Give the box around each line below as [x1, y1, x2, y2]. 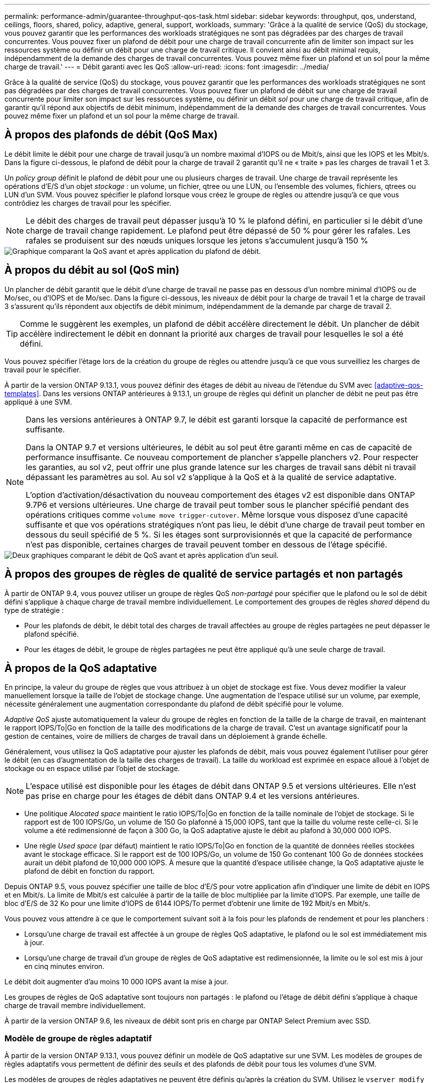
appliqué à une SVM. [4, 397, 72, 406]
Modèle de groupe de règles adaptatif [4, 1033, 152, 1043]
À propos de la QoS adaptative [4, 662, 157, 674]
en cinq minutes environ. [24, 962, 104, 971]
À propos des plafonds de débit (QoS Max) [4, 128, 218, 141]
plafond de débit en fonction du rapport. [24, 867, 155, 876]
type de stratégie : [4, 605, 64, 614]
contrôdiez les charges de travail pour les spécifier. [4, 198, 171, 207]
